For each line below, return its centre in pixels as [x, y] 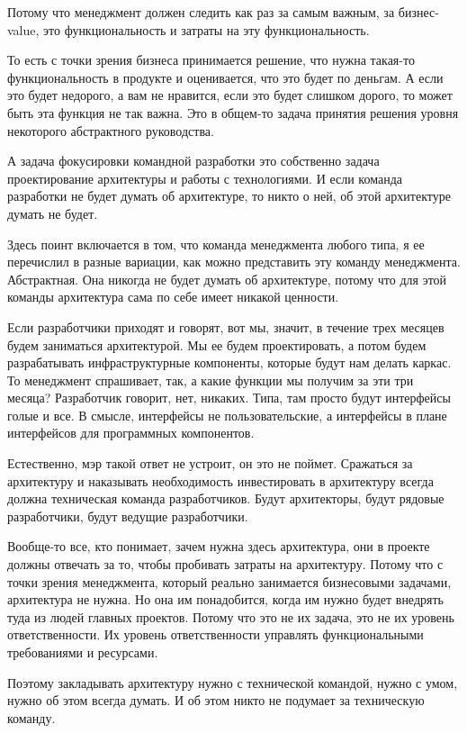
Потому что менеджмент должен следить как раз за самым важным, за [201, 12]
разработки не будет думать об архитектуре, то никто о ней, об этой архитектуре [229, 196]
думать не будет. [53, 213]
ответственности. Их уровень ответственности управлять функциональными [216, 634]
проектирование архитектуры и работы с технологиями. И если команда [205, 178]
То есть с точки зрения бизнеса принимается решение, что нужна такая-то [211, 60]
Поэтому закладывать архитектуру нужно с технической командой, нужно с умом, [233, 682]
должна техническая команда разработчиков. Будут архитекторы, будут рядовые [226, 498]
